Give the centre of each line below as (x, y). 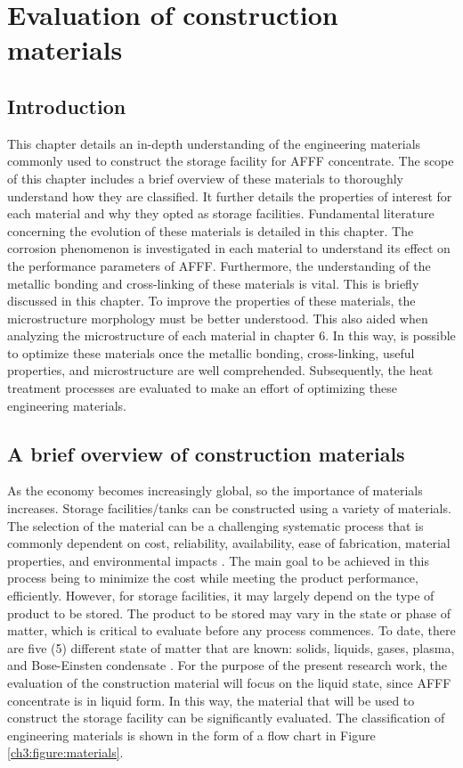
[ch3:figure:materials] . (65, 752)
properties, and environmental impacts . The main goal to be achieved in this (219, 560)
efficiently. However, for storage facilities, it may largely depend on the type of (221, 596)
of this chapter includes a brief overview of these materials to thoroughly (206, 178)
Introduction (67, 106)
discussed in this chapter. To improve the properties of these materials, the (211, 301)
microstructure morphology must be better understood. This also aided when (218, 318)
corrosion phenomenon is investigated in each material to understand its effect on (229, 248)
